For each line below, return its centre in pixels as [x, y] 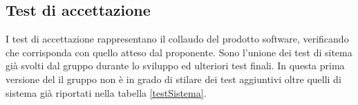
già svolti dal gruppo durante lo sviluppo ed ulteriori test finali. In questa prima [175, 66]
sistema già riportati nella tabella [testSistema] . [106, 92]
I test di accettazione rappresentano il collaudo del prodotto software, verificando [177, 39]
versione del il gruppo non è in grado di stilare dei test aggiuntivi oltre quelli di [173, 79]
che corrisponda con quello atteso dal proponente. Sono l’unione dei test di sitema [179, 52]
